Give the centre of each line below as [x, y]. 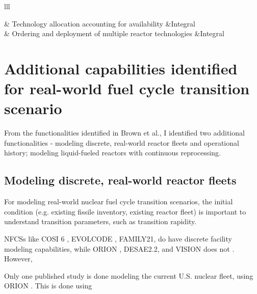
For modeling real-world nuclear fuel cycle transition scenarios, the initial [119, 202]
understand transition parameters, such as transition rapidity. [100, 221]
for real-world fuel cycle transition [127, 88]
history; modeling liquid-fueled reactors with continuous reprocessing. [112, 153]
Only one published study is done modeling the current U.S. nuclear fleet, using [129, 275]
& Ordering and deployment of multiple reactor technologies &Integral [114, 33]
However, [18, 259]
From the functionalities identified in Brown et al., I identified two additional [124, 133]
